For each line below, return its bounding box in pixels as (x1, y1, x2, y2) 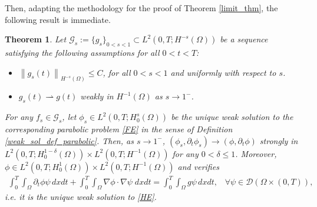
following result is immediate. (5, 13, 111, 25)
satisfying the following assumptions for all (5, 46, 160, 58)
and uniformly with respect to (170, 66, 276, 78)
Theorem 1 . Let (5, 33, 67, 45)
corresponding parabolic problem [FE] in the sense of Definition (5, 122, 233, 135)
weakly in (80, 90, 114, 102)
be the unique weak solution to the (171, 111, 293, 123)
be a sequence (220, 33, 268, 45)
